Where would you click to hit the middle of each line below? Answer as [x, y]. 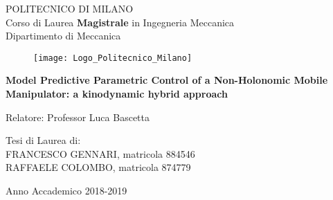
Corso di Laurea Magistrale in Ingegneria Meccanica [120, 22]
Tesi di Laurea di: [43, 140]
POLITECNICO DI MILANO [70, 8]
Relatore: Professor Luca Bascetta [78, 117]
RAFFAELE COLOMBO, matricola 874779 [98, 167]
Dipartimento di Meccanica [63, 36]
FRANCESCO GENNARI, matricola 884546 [100, 153]
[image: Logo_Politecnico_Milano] [113, 58]
